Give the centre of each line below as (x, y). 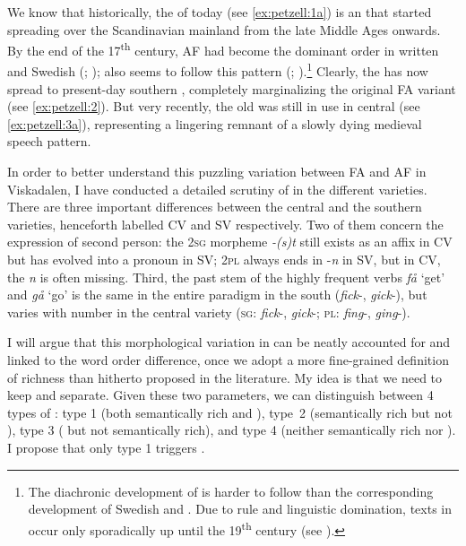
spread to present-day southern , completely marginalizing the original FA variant (232, 88)
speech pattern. (49, 141)
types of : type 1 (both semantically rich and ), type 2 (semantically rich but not (230, 412)
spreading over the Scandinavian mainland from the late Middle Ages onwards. (224, 29)
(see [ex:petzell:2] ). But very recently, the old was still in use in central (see (214, 106)
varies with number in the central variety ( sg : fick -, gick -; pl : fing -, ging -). (209, 312)
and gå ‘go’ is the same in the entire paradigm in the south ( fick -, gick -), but (217, 295)
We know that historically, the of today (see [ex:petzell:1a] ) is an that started (220, 12)
